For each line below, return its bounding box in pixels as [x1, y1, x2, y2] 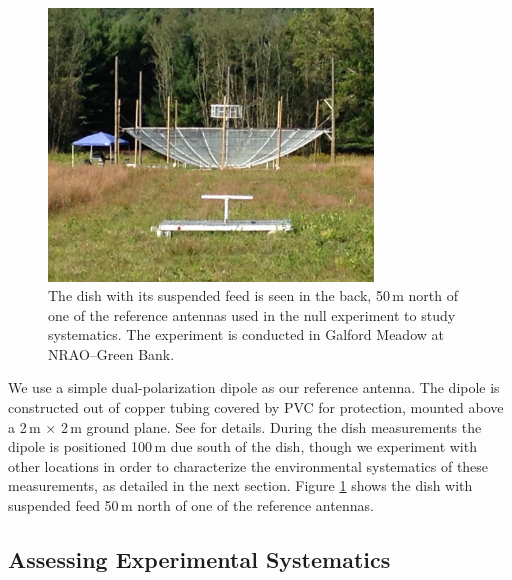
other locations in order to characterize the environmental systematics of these [8, 455, 489, 476]
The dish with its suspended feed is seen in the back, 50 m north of [48, 285, 458, 306]
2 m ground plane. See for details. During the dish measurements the [60, 416, 482, 437]
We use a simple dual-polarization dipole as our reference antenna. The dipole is [8, 377, 500, 398]
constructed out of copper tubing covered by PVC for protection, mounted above [8, 397, 504, 418]
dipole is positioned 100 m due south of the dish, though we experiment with [8, 436, 477, 457]
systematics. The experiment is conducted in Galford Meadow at [48, 324, 444, 345]
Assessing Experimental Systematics [8, 544, 391, 575]
